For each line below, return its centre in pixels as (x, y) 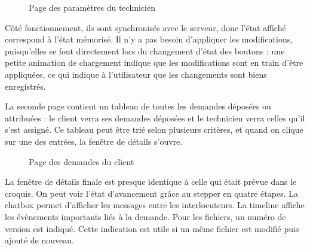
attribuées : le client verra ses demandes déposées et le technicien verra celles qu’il (155, 118)
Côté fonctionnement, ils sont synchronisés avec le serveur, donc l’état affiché (145, 27)
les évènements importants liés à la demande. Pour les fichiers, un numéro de (145, 216)
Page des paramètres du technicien (92, 7)
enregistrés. (25, 86)
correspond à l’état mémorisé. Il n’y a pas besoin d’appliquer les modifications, (149, 39)
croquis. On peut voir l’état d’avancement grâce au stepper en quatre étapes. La (151, 193)
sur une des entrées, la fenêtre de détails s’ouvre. (94, 141)
